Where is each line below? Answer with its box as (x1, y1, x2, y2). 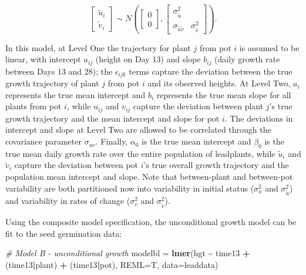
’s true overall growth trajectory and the (143, 159, 289, 171)
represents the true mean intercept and (5, 88, 146, 100)
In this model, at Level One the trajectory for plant (5, 41, 191, 53)
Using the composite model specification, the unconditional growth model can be (5, 216, 297, 228)
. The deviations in (224, 112, 293, 124)
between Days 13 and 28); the (5, 65, 113, 77)
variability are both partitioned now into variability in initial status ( (5, 182, 254, 194)
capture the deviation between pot (14, 159, 139, 171)
